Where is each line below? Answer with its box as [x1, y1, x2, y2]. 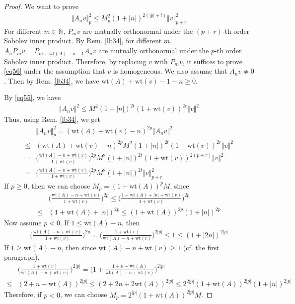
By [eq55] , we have [4, 92, 61, 102]
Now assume [4, 217, 42, 228]
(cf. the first [183, 242, 220, 252]
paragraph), [4, 252, 40, 262]
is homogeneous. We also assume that [113, 66, 227, 76]
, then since [61, 242, 96, 252]
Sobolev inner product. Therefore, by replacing [4, 56, 147, 66]
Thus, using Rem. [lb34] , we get [4, 114, 101, 124]
